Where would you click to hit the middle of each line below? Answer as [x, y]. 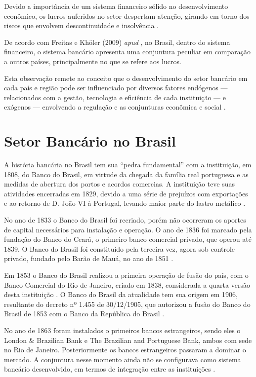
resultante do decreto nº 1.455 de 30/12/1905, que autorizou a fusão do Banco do [127, 304]
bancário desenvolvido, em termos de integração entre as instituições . [110, 369]
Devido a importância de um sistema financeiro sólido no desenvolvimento [116, 6]
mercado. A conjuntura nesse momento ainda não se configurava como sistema [123, 359]
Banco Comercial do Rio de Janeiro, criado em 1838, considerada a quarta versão [127, 284]
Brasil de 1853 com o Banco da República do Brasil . [84, 314]
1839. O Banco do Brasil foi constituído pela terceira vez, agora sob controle [120, 248]
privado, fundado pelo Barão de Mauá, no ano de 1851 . [89, 258]
